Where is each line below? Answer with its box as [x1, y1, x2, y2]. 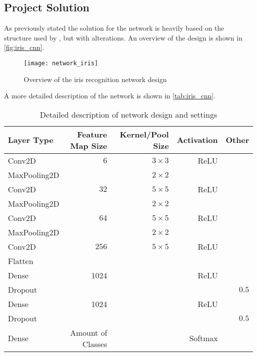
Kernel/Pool [120, 128, 169, 140]
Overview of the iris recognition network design [24, 74, 167, 84]
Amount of [70, 326, 107, 338]
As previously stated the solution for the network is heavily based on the [4, 23, 224, 33]
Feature [77, 128, 107, 140]
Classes [82, 338, 107, 350]
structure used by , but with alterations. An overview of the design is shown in [4, 32, 243, 43]
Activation [176, 134, 218, 146]
